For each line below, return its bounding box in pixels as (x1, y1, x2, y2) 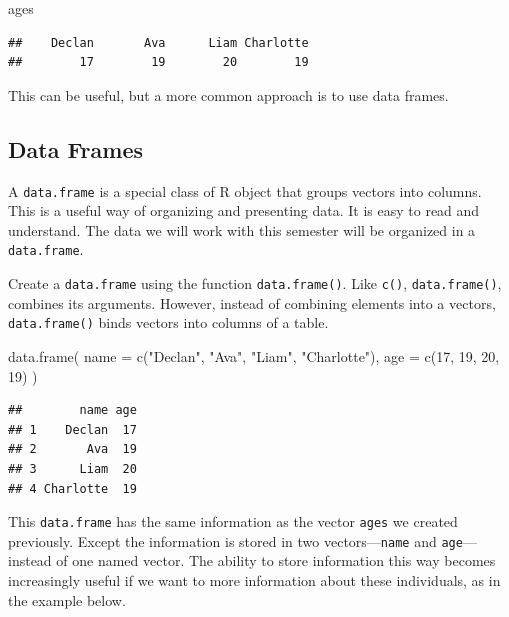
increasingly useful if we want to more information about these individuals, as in (8, 570, 501, 591)
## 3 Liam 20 (8, 461, 137, 476)
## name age (8, 403, 137, 418)
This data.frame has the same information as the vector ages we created (8, 511, 458, 532)
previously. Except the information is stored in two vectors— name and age (8, 530, 463, 551)
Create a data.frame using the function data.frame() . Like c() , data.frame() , (8, 273, 502, 294)
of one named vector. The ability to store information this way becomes (56, 550, 496, 571)
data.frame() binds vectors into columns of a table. (8, 312, 329, 333)
